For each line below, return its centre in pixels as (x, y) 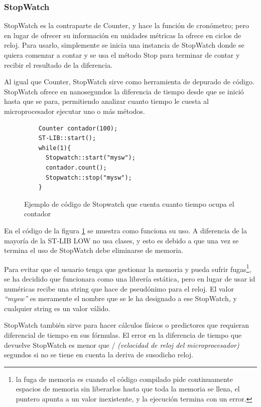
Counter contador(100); (78, 128)
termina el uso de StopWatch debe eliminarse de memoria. (94, 250)
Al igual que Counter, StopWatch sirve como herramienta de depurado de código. (129, 82)
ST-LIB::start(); (67, 138)
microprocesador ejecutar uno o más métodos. (75, 111)
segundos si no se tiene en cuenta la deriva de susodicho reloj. (99, 355)
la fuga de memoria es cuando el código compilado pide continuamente (124, 379)
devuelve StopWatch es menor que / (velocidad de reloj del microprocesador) (122, 345)
